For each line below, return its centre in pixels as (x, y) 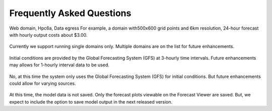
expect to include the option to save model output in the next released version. (91, 102)
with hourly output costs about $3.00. (48, 35)
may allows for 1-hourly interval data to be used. (59, 65)
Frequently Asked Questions (70, 13)
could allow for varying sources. (43, 83)
